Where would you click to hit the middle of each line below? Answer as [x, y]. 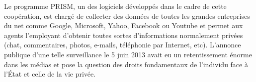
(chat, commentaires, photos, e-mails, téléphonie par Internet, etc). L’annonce [123, 45]
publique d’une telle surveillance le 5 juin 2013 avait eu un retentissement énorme [128, 54]
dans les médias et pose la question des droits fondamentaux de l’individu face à [126, 64]
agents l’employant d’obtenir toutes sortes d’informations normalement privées [124, 35]
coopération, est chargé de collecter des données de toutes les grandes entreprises [127, 16]
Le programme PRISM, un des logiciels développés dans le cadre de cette [115, 6]
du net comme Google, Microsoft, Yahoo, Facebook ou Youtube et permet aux [124, 25]
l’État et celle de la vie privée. [50, 74]
